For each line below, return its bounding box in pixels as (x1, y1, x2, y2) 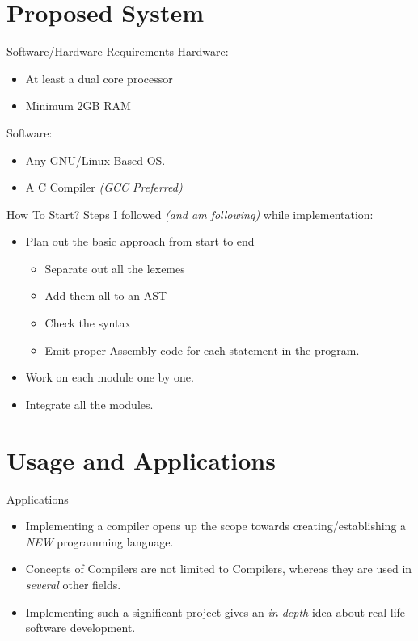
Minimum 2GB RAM (25, 97, 131, 114)
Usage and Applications (6, 443, 276, 476)
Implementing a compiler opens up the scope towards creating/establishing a (25, 517, 407, 534)
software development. (25, 619, 136, 636)
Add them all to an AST (44, 287, 167, 304)
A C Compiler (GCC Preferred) (25, 179, 183, 196)
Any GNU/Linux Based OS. (25, 151, 166, 168)
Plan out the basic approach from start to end (25, 233, 255, 250)
